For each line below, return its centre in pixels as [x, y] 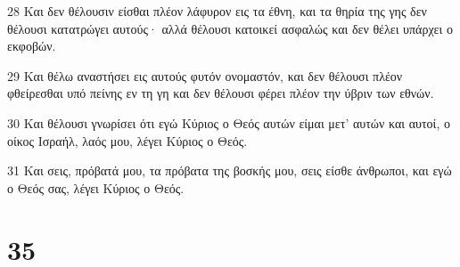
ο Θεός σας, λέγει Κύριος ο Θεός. [96, 187]
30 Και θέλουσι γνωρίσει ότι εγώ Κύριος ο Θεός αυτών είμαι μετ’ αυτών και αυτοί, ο [229, 122]
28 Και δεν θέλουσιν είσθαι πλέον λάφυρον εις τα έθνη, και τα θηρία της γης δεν [217, 11]
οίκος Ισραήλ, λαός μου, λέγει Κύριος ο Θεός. [127, 140]
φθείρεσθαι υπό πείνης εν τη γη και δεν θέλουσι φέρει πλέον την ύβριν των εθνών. [221, 93]
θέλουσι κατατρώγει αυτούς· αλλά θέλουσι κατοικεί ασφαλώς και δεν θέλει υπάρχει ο [230, 28]
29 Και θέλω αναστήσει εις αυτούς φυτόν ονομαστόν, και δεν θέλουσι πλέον [205, 75]
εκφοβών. [32, 46]
